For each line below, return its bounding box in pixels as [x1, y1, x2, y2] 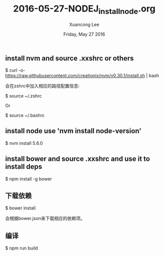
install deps [5, 162, 43, 171]
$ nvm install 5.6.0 [5, 140, 43, 146]
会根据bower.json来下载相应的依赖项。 [5, 215, 85, 221]
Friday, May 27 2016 [63, 31, 105, 37]
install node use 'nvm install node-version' [5, 127, 142, 135]
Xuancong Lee [69, 21, 99, 28]
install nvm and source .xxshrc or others [5, 54, 134, 63]
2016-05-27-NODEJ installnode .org [13, 3, 155, 16]
